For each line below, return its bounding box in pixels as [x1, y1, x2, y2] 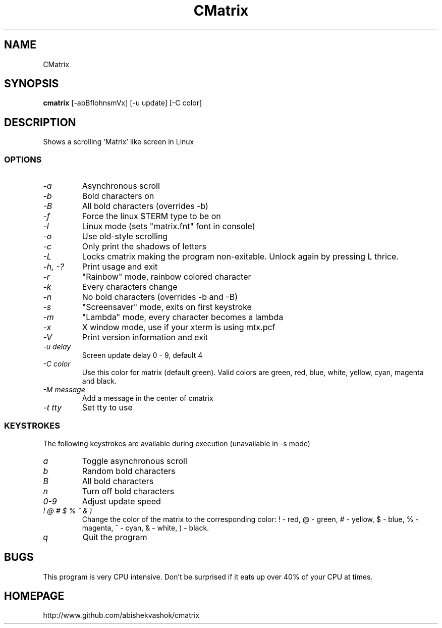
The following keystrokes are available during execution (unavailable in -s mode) [43, 439, 310, 448]
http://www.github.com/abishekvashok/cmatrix [43, 611, 200, 620]
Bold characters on [82, 191, 154, 201]
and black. [82, 377, 117, 386]
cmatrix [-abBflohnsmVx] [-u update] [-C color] [43, 98, 202, 108]
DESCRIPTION [4, 116, 76, 129]
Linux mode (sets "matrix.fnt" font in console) [82, 221, 255, 232]
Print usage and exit [82, 261, 158, 272]
